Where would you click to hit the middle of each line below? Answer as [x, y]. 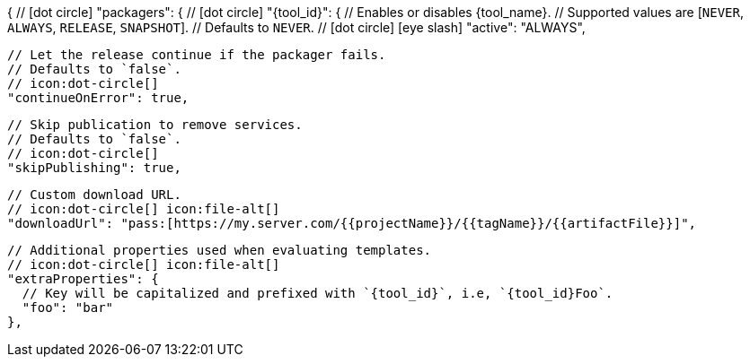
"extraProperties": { [83, 279]
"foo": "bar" [68, 308]
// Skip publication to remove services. [155, 125]
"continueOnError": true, [98, 98]
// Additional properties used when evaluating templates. [220, 250]
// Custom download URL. [94, 195]
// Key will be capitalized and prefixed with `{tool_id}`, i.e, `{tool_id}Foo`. [318, 293]
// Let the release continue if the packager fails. [197, 55]
